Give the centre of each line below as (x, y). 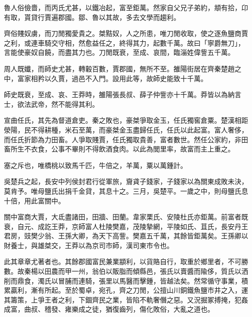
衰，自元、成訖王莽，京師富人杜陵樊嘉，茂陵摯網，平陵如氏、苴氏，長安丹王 (126, 226)
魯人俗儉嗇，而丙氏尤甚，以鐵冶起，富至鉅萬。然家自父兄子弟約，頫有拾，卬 (126, 7)
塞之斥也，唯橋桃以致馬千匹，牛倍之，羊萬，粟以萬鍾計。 (95, 165)
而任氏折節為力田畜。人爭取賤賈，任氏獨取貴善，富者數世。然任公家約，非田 (126, 139)
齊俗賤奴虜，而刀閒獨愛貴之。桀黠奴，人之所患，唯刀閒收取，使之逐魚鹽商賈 (126, 33)
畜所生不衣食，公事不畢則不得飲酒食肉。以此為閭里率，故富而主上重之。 (119, 149)
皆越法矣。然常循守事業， (200, 280)
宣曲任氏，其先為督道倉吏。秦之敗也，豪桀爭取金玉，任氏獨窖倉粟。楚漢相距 (126, 120)
